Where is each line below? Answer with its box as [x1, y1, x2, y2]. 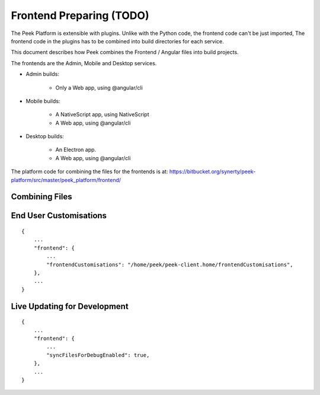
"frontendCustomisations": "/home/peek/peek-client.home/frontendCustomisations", [46, 261, 293, 268]
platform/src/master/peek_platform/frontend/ [11, 176, 121, 183]
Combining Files [11, 192, 72, 202]
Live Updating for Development [11, 301, 129, 311]
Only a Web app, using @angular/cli [55, 84, 143, 91]
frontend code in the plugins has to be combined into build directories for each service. [11, 37, 225, 44]
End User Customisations [11, 211, 107, 221]
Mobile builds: [25, 97, 60, 104]
